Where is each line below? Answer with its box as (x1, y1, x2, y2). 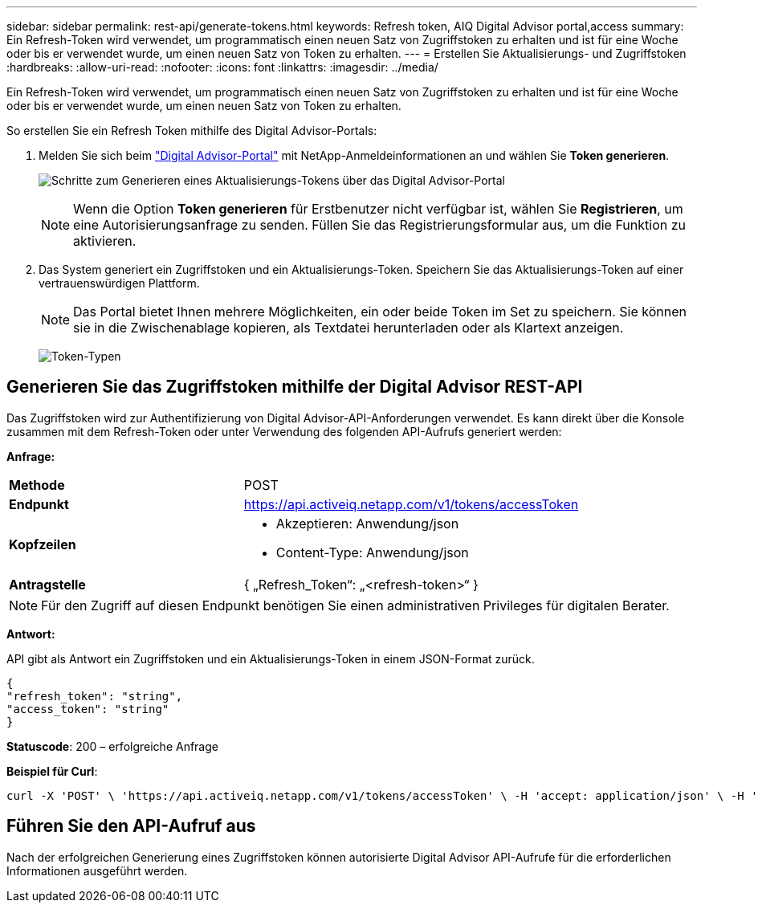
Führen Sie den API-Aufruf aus (6, 816, 256, 837)
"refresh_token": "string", (6, 689, 183, 703)
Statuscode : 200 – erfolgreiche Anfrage (6, 739, 218, 753)
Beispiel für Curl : (6, 764, 98, 778)
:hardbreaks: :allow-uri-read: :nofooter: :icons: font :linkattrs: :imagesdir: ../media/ (6, 60, 438, 74)
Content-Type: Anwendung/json (275, 544, 469, 560)
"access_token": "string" (6, 702, 169, 715)
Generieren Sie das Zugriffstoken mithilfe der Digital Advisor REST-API (6, 377, 583, 397)
